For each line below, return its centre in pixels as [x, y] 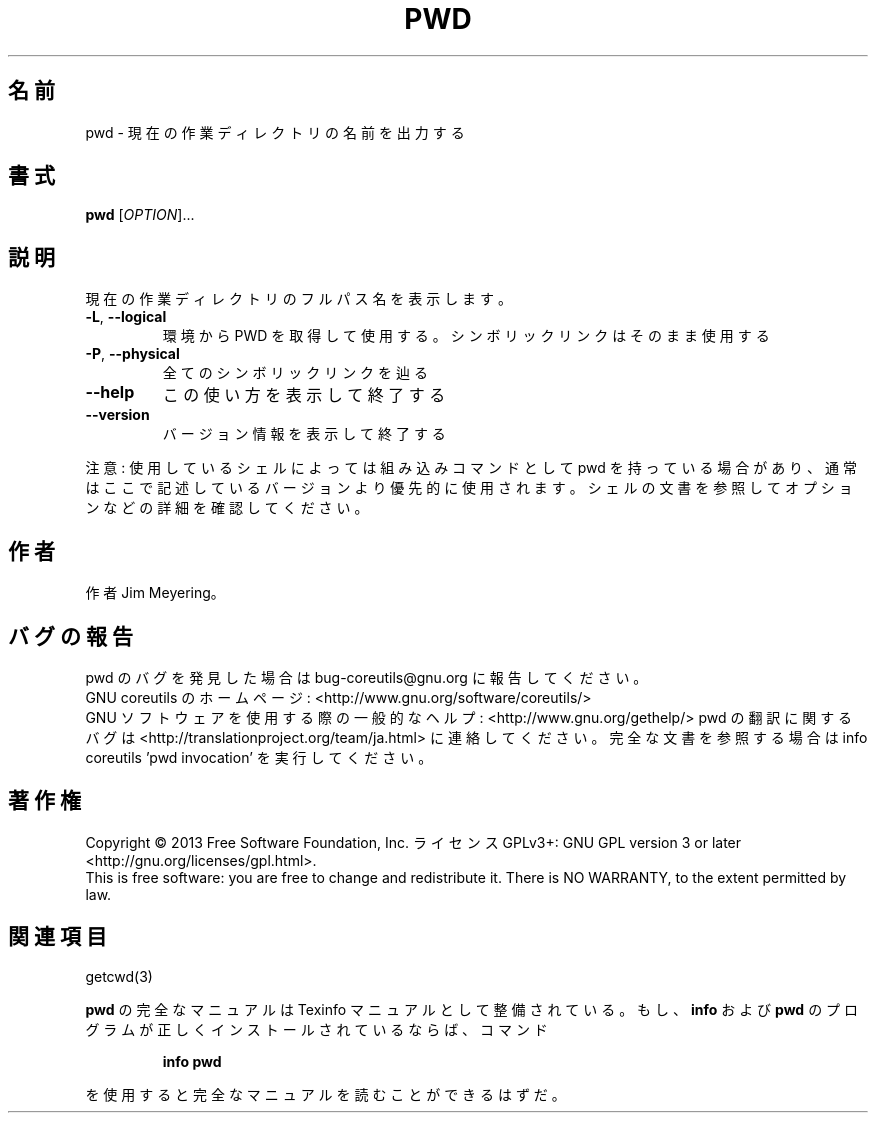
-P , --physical [132, 354]
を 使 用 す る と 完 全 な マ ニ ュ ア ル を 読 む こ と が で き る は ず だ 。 [325, 1094]
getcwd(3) [119, 976]
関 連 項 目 [57, 937]
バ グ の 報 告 [70, 636]
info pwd [192, 1061]
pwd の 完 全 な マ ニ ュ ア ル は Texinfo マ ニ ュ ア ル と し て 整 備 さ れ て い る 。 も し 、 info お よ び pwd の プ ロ [471, 1009]
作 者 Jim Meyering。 [155, 593]
